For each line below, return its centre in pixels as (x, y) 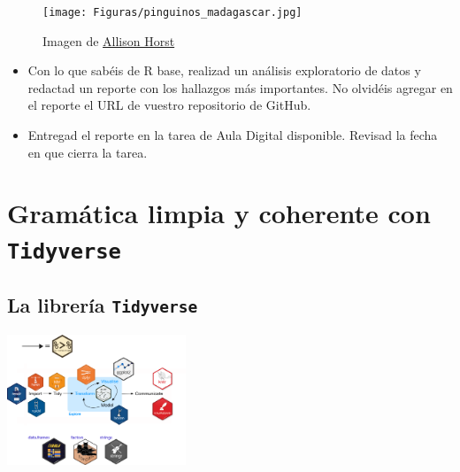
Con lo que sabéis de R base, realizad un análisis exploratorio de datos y (224, 70)
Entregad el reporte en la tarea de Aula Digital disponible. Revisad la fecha (233, 135)
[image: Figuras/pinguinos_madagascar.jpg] (172, 12)
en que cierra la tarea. (88, 152)
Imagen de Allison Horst (109, 40)
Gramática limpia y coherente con (219, 213)
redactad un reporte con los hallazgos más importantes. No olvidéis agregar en (240, 87)
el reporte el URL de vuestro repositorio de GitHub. (169, 105)
